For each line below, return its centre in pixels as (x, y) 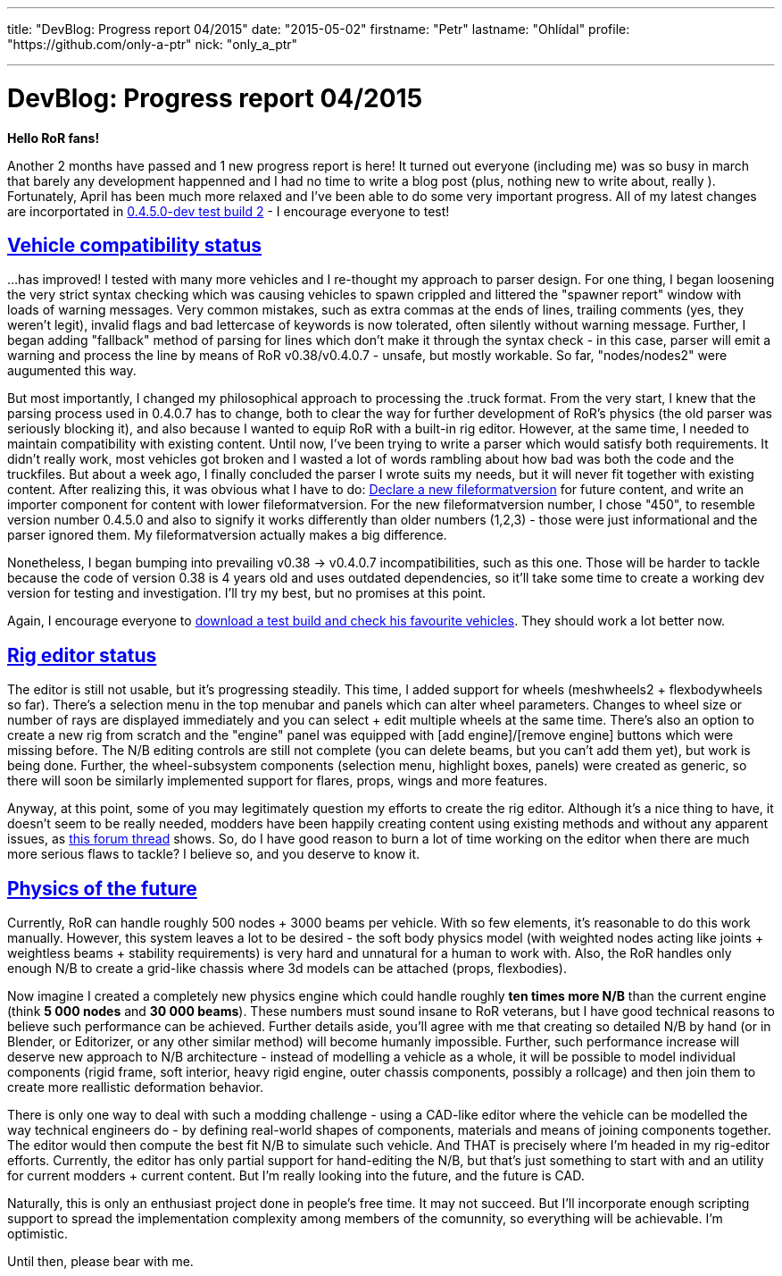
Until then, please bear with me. (100, 1262)
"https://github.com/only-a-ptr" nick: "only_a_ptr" (153, 44)
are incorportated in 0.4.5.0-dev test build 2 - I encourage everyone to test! (229, 211)
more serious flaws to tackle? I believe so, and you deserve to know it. (214, 854)
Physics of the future (102, 888)
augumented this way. (72, 371)
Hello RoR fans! (54, 138)
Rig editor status (82, 655)
